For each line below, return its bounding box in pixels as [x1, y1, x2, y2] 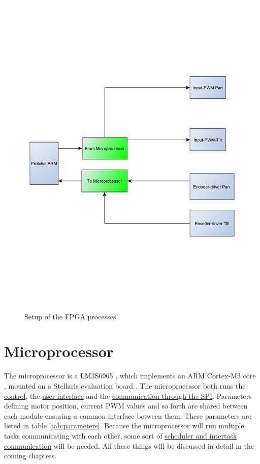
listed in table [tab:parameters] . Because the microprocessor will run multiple [4, 420, 244, 431]
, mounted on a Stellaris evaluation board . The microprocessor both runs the [4, 380, 246, 391]
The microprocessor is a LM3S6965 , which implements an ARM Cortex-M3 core [4, 370, 256, 381]
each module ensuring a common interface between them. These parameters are [4, 410, 251, 421]
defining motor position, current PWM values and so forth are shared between [4, 400, 248, 411]
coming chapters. [4, 450, 57, 461]
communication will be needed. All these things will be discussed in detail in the [4, 440, 254, 451]
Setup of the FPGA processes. [24, 311, 118, 321]
